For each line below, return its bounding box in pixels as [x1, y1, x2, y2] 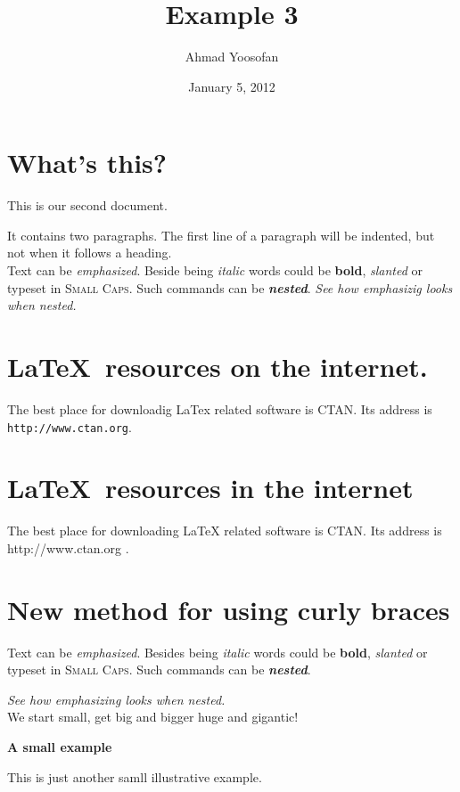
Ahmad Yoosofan [185, 47, 279, 66]
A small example [7, 738, 112, 755]
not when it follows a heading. [7, 243, 172, 262]
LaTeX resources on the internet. [7, 348, 428, 384]
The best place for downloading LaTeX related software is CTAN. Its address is [7, 521, 442, 540]
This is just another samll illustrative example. [7, 767, 262, 786]
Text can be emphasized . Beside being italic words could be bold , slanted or [7, 261, 423, 280]
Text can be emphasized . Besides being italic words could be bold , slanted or [7, 642, 428, 661]
